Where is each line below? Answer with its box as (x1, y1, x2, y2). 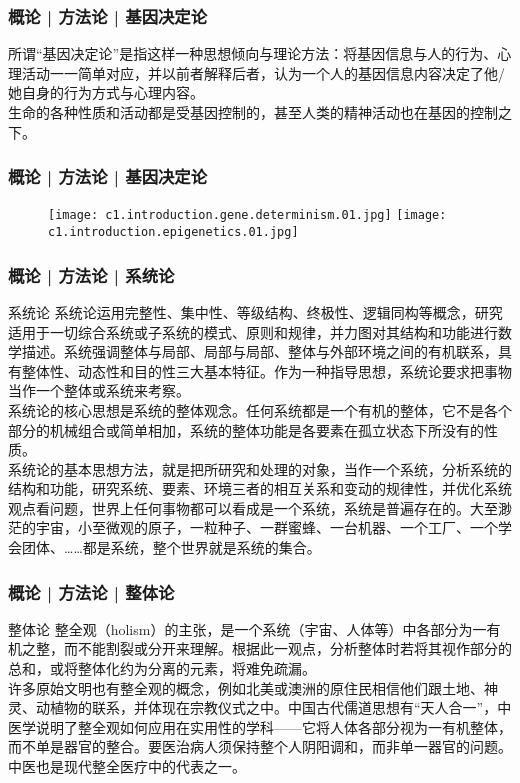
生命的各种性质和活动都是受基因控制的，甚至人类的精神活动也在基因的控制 (8, 102, 498, 122)
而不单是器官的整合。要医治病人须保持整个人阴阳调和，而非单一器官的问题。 (8, 736, 512, 757)
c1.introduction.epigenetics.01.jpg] (48, 225, 299, 240)
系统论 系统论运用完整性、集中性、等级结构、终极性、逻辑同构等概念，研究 (8, 301, 503, 322)
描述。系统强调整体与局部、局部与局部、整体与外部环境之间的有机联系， (21, 341, 498, 362)
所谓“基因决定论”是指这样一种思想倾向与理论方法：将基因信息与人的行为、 (8, 43, 498, 64)
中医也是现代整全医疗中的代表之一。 (8, 756, 246, 777)
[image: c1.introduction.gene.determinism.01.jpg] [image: (48, 208, 447, 223)
